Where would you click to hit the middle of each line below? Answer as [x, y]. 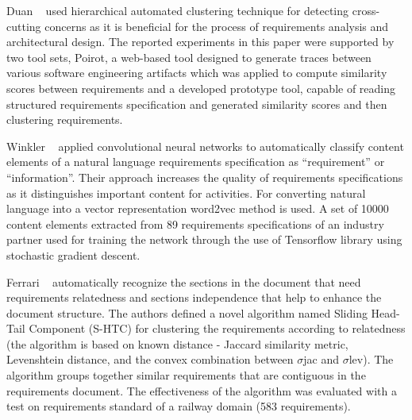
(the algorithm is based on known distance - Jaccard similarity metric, [177, 343]
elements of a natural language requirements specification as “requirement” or [196, 162]
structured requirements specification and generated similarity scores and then [197, 104]
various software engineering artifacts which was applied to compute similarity [197, 73]
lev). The [371, 359]
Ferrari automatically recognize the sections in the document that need [184, 281]
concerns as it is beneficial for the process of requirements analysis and [217, 26]
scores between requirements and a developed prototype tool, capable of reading [201, 88]
